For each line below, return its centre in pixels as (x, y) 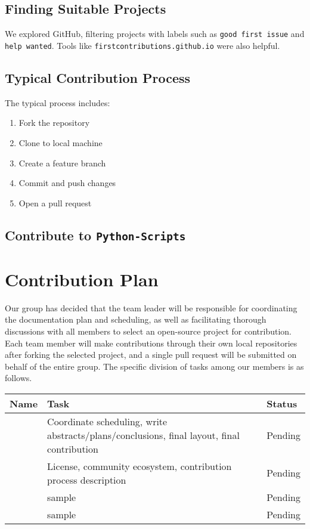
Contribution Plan (82, 279)
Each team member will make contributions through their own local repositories (151, 343)
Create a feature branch (62, 163)
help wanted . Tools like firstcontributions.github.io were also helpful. (142, 45)
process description (87, 479)
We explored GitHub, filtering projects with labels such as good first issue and (155, 34)
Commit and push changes (67, 183)
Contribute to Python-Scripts (95, 235)
